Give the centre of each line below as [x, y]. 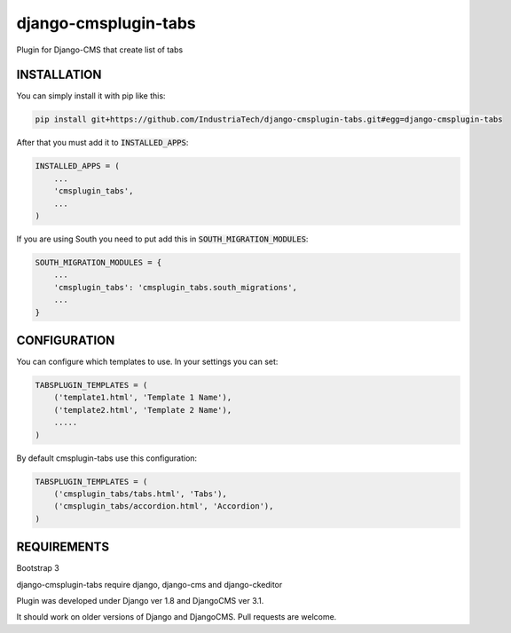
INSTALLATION [59, 75]
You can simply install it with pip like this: [91, 96]
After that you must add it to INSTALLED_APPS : [102, 143]
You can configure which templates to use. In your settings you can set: [147, 361]
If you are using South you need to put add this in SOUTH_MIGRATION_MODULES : [162, 239]
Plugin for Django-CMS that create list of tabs [100, 50]
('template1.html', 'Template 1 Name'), [143, 398]
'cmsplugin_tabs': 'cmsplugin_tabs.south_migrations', [175, 287]
